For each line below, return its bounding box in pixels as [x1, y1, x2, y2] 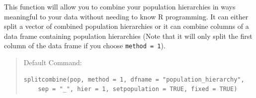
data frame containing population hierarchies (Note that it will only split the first [4, 30, 253, 41]
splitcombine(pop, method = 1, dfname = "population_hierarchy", [23, 76, 245, 83]
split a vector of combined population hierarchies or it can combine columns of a [4, 21, 249, 31]
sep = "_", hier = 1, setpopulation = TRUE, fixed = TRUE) [38, 86, 238, 93]
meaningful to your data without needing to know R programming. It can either [4, 11, 249, 21]
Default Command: [23, 57, 82, 68]
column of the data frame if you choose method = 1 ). [4, 40, 166, 51]
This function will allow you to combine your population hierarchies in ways [4, 1, 236, 11]
